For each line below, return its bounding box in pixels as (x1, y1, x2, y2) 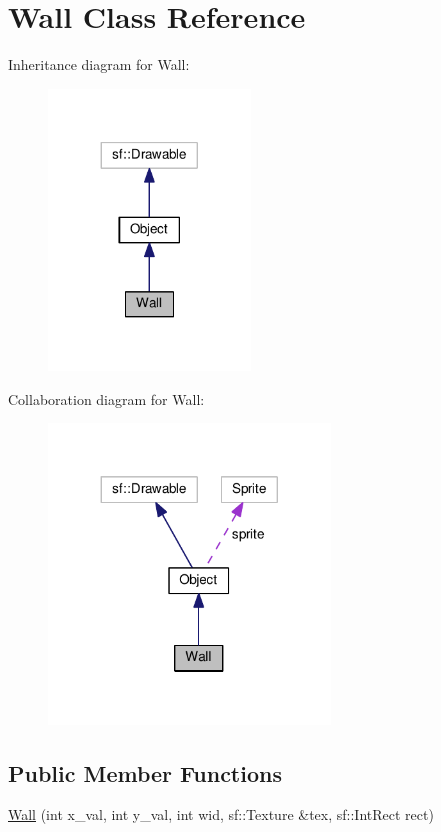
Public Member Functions (8, 757, 282, 788)
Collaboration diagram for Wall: (8, 388, 205, 409)
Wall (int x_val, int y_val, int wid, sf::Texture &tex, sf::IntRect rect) (8, 804, 434, 825)
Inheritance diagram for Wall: (8, 54, 190, 75)
